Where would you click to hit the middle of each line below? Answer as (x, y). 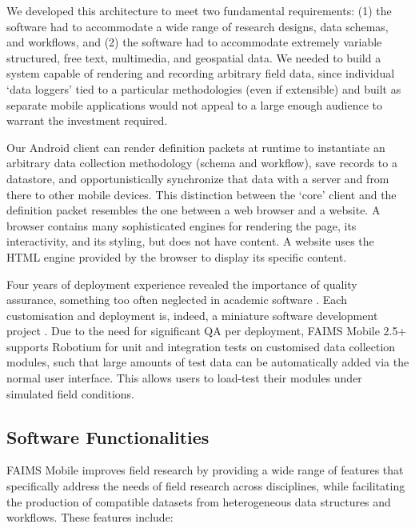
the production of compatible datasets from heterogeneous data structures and (199, 501)
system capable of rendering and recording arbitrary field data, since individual (201, 73)
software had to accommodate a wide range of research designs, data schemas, (198, 26)
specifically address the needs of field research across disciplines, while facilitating (206, 486)
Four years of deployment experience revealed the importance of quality (182, 284)
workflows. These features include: (90, 517)
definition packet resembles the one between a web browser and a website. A (194, 210)
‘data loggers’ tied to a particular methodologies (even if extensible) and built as (204, 88)
